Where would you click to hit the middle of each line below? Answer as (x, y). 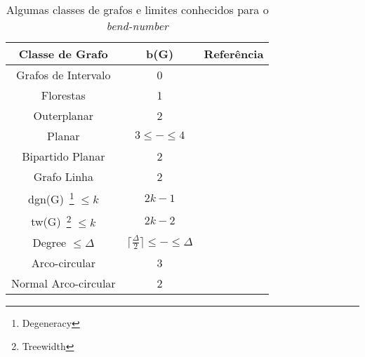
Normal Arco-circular (64, 283)
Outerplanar (64, 115)
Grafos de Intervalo (64, 75)
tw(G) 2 (51, 221)
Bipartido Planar (64, 156)
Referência (234, 54)
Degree (49, 242)
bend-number (137, 26)
